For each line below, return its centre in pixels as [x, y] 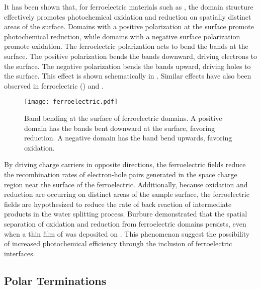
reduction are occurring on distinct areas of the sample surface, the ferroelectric [127, 194]
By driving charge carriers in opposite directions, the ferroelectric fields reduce [125, 164]
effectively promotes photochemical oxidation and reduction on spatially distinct [128, 16]
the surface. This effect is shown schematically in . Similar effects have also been [128, 76]
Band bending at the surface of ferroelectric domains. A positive [123, 118]
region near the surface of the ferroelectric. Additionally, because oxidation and [126, 184]
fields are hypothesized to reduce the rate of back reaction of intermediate [118, 204]
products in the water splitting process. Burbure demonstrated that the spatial [126, 214]
